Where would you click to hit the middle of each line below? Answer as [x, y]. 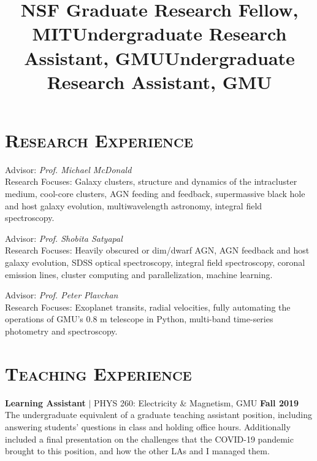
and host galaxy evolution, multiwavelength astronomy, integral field [134, 205]
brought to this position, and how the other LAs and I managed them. [137, 451]
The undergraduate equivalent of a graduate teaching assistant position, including [158, 415]
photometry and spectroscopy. [61, 331]
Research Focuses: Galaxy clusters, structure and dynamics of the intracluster [151, 181]
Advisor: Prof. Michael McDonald [68, 169]
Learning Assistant [45, 402]
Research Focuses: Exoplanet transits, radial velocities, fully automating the [148, 307]
